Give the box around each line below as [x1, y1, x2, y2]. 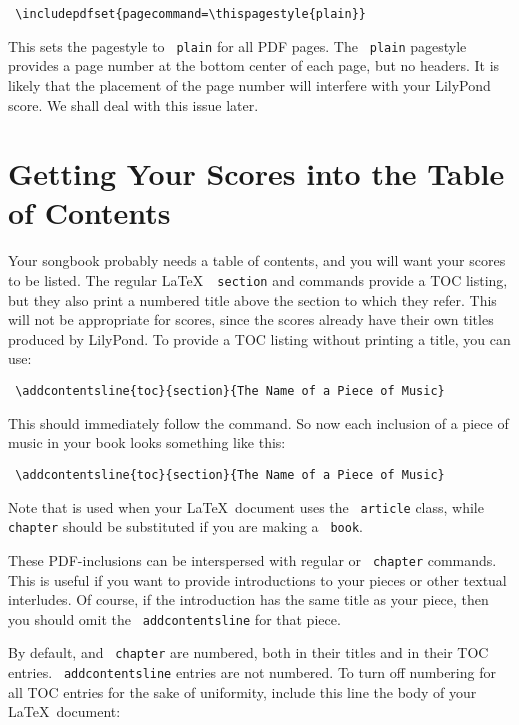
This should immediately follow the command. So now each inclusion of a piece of [8, 412, 509, 433]
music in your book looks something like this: [8, 432, 286, 453]
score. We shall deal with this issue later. [8, 94, 259, 115]
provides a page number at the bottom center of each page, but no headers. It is [8, 55, 500, 76]
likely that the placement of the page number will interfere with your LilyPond [8, 74, 491, 95]
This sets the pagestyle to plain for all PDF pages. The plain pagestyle [8, 35, 467, 56]
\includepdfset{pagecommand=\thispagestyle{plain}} [15, 7, 366, 21]
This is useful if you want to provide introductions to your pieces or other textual [8, 569, 507, 590]
